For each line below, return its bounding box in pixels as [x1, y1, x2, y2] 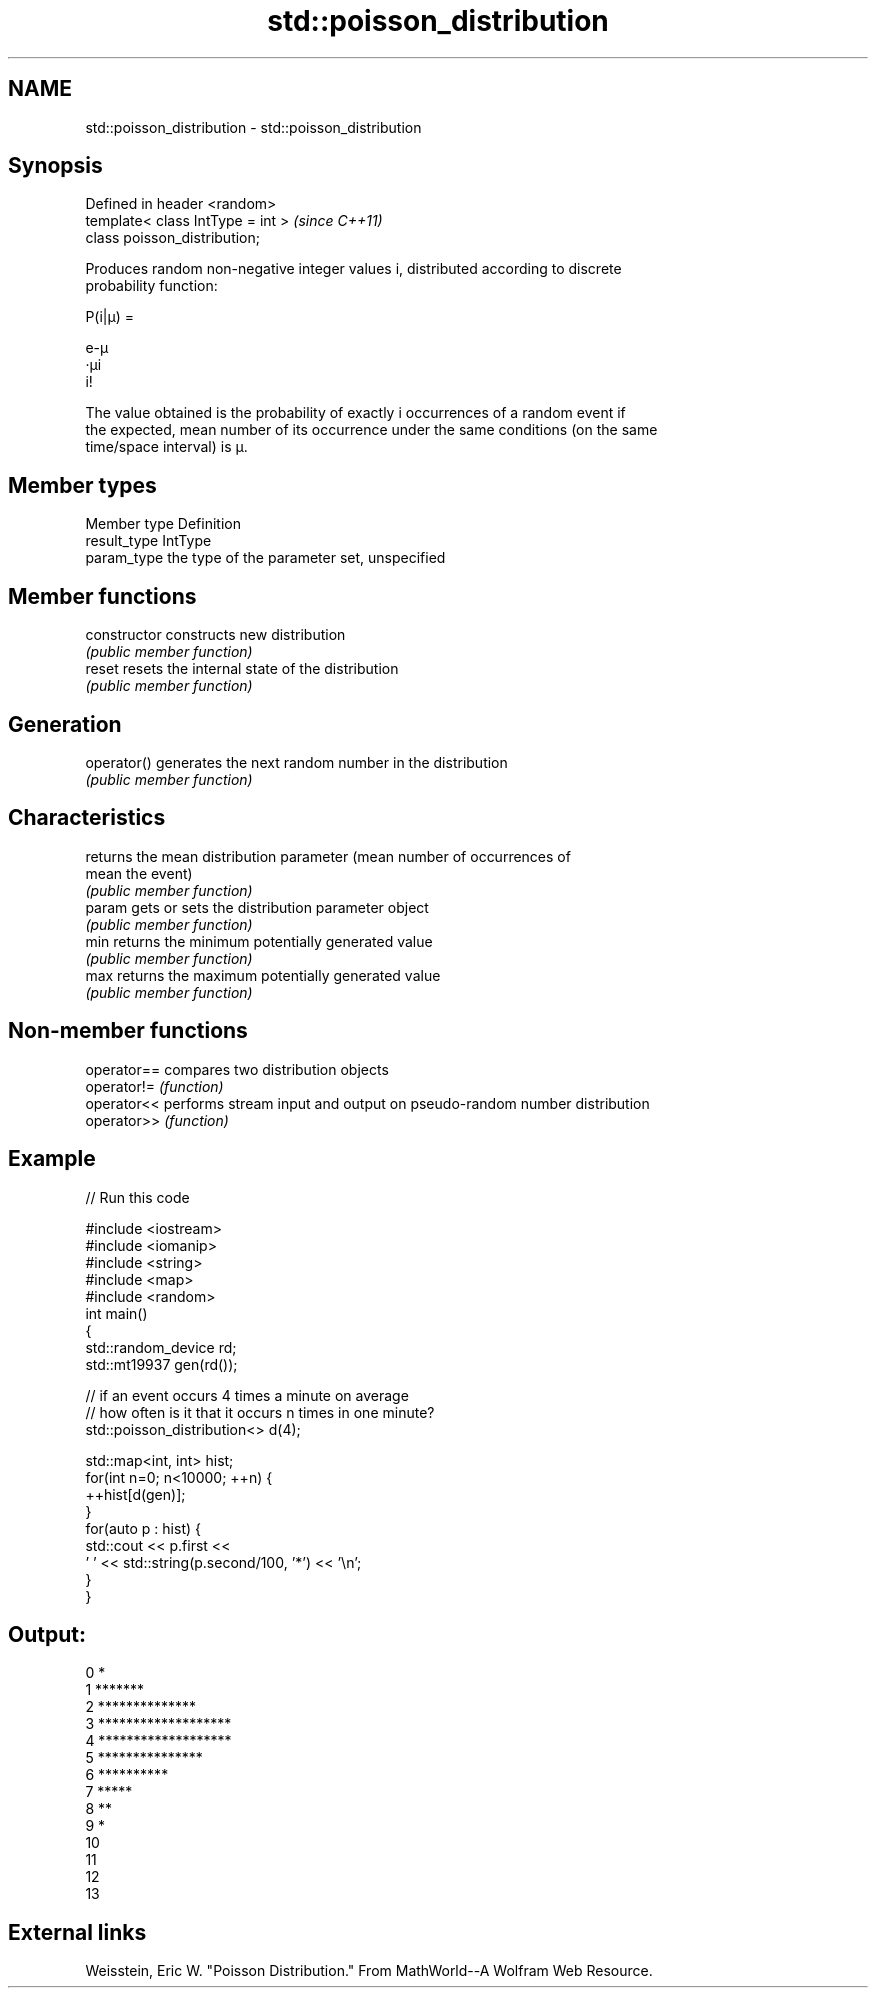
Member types [8, 472, 157, 498]
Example [8, 1146, 96, 1172]
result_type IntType [85, 532, 212, 550]
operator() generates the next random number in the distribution [85, 753, 508, 771]
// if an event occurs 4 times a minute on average [85, 1386, 409, 1404]
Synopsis [8, 153, 103, 179]
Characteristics [8, 805, 166, 831]
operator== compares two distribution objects [85, 1060, 389, 1078]
